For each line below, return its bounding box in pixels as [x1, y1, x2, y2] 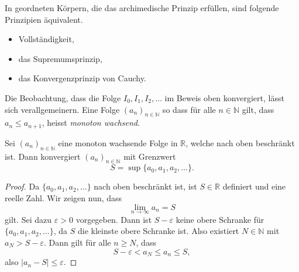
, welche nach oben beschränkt [185, 136, 295, 149]
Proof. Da [5, 180, 40, 192]
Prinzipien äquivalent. [5, 13, 83, 25]
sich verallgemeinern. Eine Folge [5, 103, 120, 115]
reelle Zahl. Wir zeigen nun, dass [5, 192, 122, 204]
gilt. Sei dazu [5, 213, 52, 225]
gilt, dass [242, 103, 274, 115]
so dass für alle [162, 103, 216, 115]
